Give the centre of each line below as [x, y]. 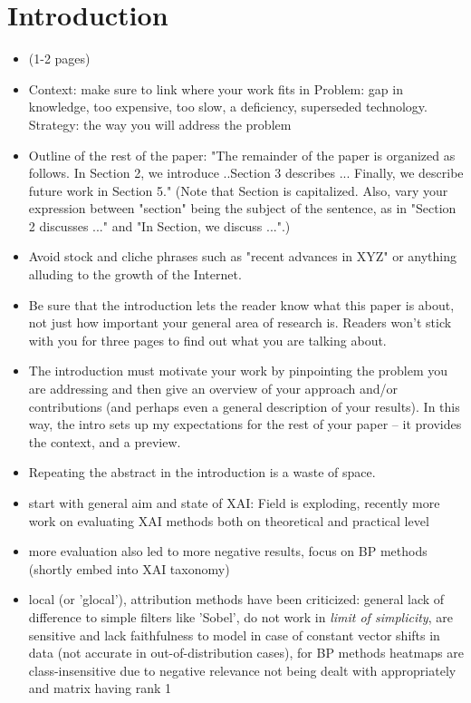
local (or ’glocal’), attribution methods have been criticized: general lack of [236, 599]
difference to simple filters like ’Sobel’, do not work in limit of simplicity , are [240, 616]
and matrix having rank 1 [100, 688]
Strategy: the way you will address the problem [160, 124]
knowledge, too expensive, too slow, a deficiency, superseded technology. [228, 107]
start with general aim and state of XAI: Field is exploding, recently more [234, 503]
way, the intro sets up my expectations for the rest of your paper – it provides [245, 424]
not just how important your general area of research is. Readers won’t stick [240, 322]
